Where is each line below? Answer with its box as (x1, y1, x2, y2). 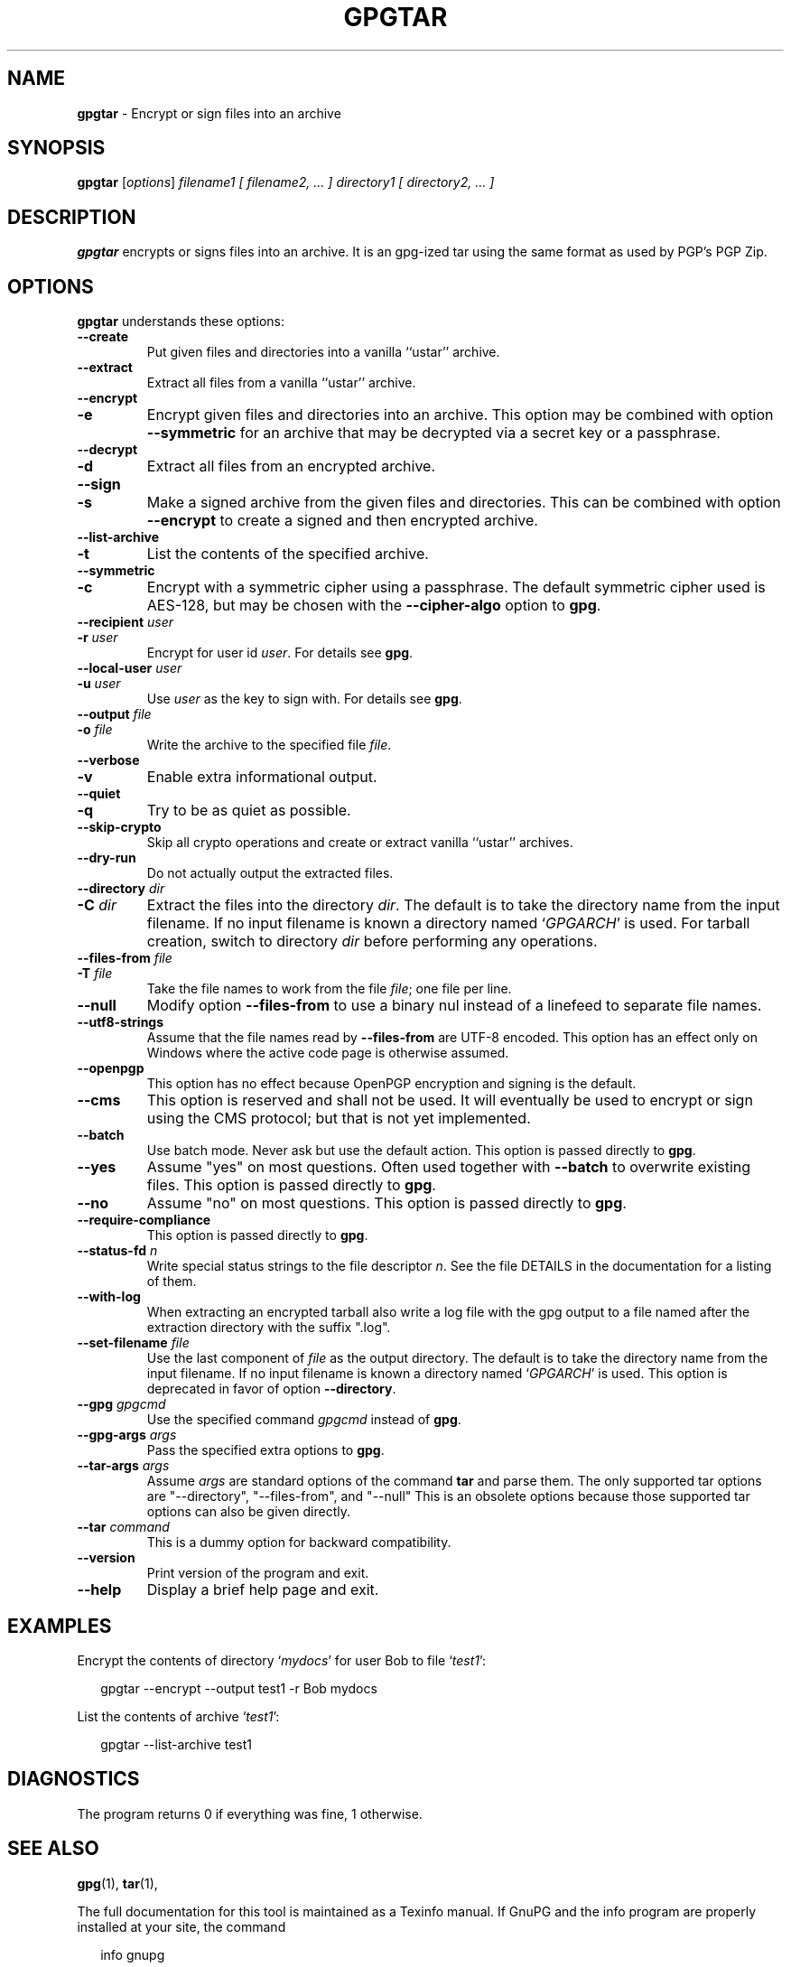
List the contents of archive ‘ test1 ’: (77, 1708, 280, 1724)
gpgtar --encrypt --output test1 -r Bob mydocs (100, 1680, 377, 1696)
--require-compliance (77, 1212, 211, 1228)
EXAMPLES (7, 1614, 112, 1637)
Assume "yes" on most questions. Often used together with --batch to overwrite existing (146, 1158, 751, 1177)
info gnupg (100, 1946, 165, 1962)
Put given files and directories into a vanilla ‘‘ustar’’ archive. (146, 344, 500, 360)
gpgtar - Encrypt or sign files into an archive (77, 105, 341, 121)
